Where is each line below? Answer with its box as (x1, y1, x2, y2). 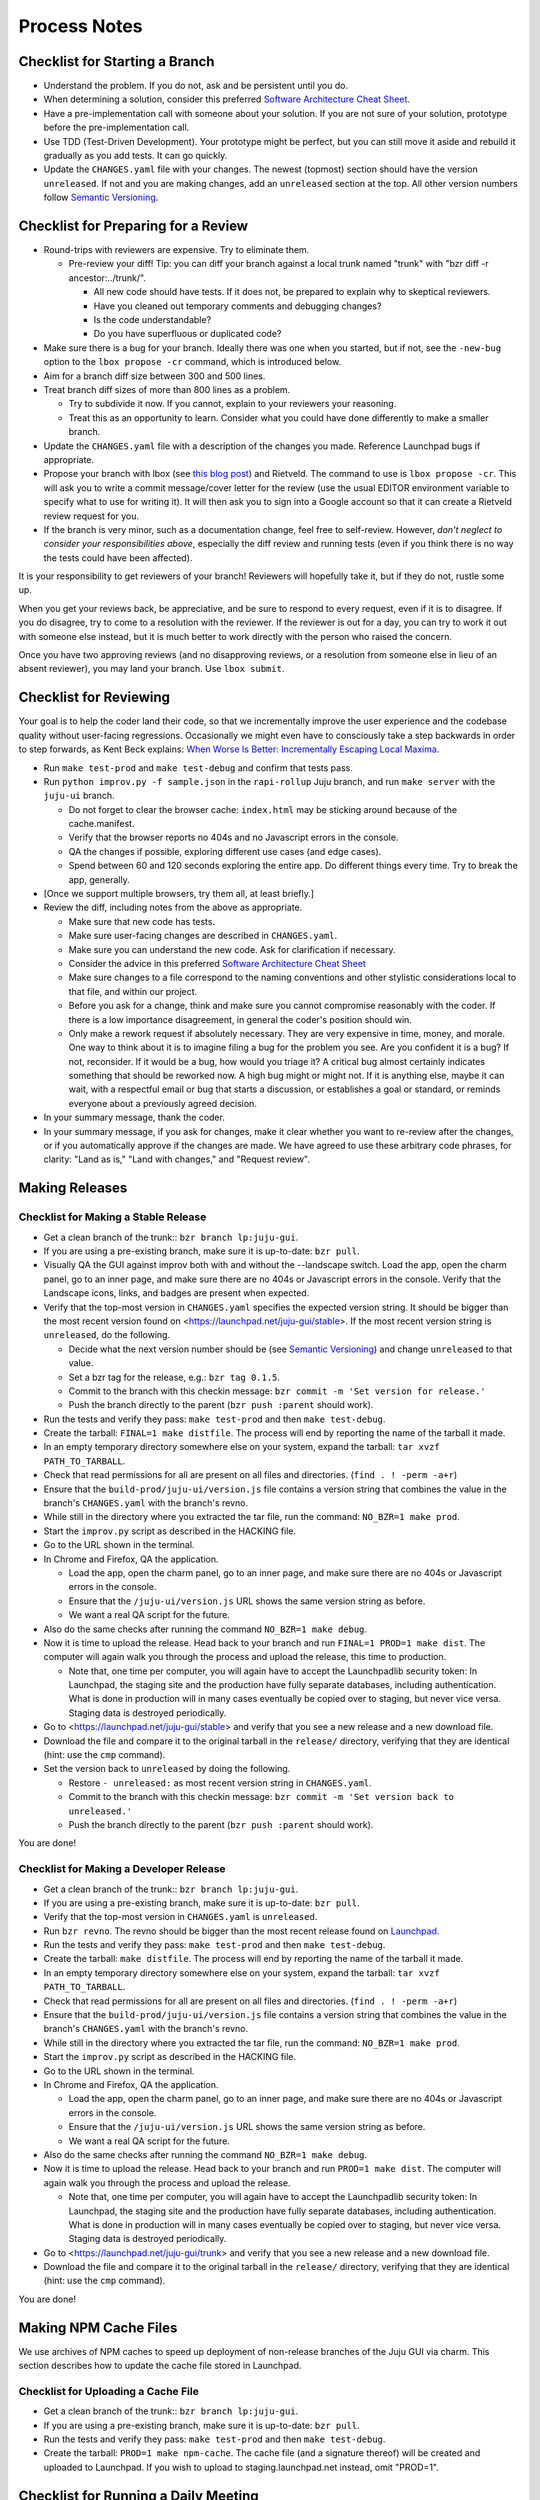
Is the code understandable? (93, 314, 212, 326)
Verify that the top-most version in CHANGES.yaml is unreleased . (43, 1911, 318, 1923)
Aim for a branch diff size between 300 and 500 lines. (43, 370, 266, 382)
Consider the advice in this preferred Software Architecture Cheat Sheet (68, 957, 367, 969)
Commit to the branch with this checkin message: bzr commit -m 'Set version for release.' (68, 1385, 486, 1397)
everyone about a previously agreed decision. (68, 1097, 257, 1109)
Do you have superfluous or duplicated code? (93, 328, 282, 340)
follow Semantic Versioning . (43, 191, 159, 204)
